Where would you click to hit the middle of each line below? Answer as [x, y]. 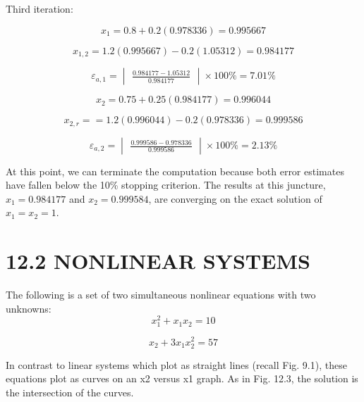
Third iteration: [40, 8]
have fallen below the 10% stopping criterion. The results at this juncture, [166, 185]
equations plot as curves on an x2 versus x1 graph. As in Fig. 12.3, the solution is [182, 378]
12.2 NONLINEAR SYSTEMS [158, 261]
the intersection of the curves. [70, 392]
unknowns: [29, 308]
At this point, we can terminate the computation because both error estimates [175, 171]
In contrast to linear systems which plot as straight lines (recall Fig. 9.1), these [176, 364]
